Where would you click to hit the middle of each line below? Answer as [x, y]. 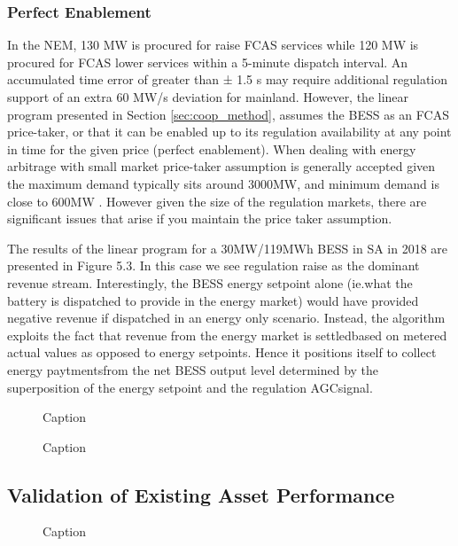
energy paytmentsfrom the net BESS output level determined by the [193, 369]
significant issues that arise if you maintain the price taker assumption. [200, 218]
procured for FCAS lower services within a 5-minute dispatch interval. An [208, 62]
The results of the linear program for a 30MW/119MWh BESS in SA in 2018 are [228, 248]
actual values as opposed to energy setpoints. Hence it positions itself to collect [222, 352]
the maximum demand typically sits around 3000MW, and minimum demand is [223, 183]
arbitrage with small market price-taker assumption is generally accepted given [221, 166]
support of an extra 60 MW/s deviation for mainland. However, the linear [208, 97]
